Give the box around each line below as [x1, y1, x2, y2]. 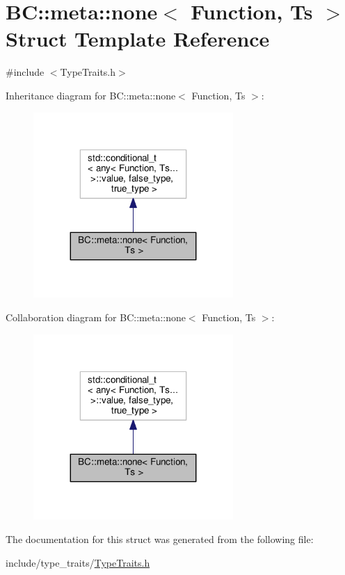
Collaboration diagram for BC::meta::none [6, 309, 186, 324]
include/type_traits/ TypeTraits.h [6, 555, 150, 569]
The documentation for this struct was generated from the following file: [6, 531, 314, 546]
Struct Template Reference [6, 24, 270, 53]
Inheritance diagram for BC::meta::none [6, 88, 176, 102]
